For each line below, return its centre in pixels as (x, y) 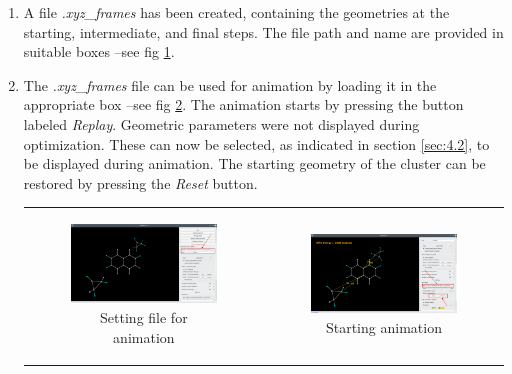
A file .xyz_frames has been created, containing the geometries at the (236, 12)
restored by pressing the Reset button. (140, 182)
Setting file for (144, 317)
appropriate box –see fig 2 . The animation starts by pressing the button (243, 104)
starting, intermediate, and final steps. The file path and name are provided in (263, 31)
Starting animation (383, 326)
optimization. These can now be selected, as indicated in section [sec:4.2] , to (256, 143)
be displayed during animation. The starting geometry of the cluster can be (254, 163)
